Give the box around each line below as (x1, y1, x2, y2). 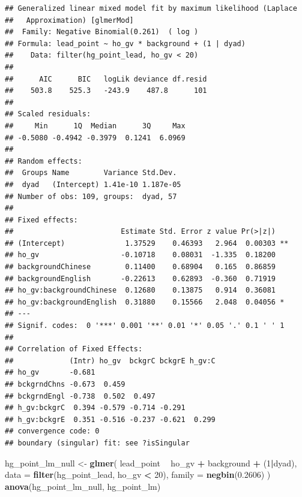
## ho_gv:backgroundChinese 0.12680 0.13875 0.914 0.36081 (5, 286, 276, 295)
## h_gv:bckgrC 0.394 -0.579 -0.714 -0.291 (5, 403, 186, 412)
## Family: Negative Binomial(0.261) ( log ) (5, 28, 199, 37)
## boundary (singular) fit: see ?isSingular (5, 438, 190, 447)
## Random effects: (5, 156, 82, 165)
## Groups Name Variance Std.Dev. (5, 168, 177, 177)
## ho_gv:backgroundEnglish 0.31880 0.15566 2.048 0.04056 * (5, 297, 285, 306)
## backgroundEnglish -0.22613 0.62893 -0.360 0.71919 (5, 274, 276, 283)
